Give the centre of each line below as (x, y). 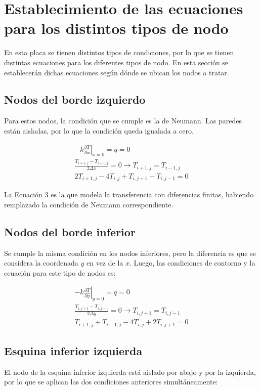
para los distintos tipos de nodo (116, 28)
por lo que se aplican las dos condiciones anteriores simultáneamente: (111, 382)
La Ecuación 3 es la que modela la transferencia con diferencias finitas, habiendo (129, 194)
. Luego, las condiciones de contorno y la (192, 263)
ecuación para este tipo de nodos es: (60, 272)
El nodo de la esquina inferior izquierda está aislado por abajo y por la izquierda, (130, 372)
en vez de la (105, 263)
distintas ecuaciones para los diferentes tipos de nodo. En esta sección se (116, 62)
